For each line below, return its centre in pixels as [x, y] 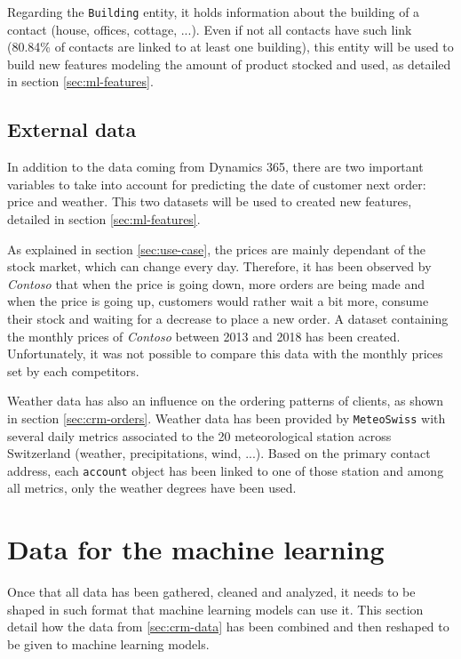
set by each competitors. [73, 370]
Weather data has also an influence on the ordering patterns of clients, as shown [226, 401]
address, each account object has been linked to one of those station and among [226, 470]
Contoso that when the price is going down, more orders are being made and [216, 283]
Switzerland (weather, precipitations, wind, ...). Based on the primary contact [219, 453]
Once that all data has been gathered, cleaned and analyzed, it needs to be [211, 592]
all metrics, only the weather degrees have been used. [152, 488]
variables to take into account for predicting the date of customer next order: [217, 184]
